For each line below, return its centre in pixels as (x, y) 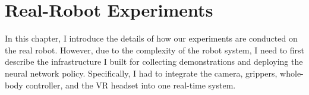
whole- (292, 73)
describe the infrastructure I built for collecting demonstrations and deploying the (154, 61)
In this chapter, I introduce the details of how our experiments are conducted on (151, 38)
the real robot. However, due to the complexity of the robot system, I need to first (154, 50)
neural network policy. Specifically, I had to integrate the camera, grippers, (141, 73)
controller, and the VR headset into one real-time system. (131, 85)
